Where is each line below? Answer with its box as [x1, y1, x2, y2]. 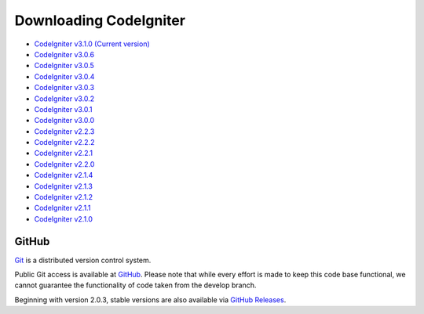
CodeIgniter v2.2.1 [34, 149, 93, 158]
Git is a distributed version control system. [14, 255, 152, 265]
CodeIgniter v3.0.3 [34, 83, 94, 92]
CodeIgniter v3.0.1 [34, 104, 93, 114]
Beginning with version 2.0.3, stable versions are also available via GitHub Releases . [14, 294, 287, 305]
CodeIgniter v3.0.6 [34, 49, 94, 59]
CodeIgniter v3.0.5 [34, 61, 94, 70]
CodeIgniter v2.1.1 [34, 204, 91, 213]
